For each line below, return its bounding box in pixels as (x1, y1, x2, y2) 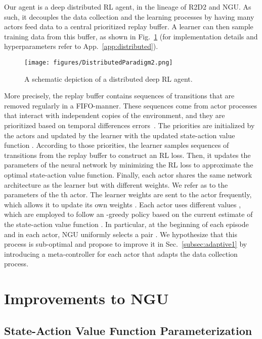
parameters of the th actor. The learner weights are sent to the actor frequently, (4, 189, 252, 200)
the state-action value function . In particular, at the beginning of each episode (4, 218, 249, 229)
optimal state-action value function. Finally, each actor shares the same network (4, 169, 252, 180)
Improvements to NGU (4, 288, 169, 309)
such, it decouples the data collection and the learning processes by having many (4, 11, 254, 22)
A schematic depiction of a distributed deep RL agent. (24, 73, 193, 84)
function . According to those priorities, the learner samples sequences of (4, 140, 229, 150)
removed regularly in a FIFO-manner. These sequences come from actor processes (4, 100, 257, 110)
